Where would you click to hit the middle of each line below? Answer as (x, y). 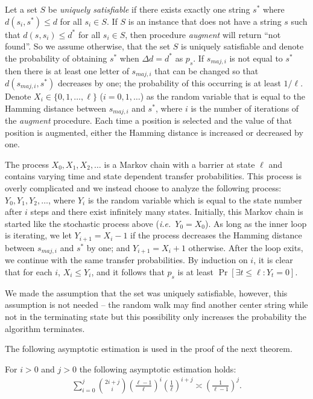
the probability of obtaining (56, 58)
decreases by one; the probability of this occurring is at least (169, 83)
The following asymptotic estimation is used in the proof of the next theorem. (149, 349)
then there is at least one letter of (67, 70)
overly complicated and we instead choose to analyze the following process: (143, 188)
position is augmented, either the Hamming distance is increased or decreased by (154, 132)
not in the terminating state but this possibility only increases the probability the (156, 316)
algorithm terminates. (45, 328)
